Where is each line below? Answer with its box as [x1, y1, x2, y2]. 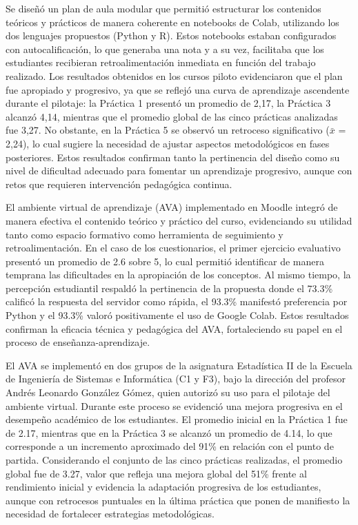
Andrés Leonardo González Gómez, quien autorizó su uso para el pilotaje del [6, 385, 330, 400]
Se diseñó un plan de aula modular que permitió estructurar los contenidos [6, 1, 321, 15]
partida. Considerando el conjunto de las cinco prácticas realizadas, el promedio [6, 453, 343, 466]
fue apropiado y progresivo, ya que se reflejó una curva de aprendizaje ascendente [6, 82, 350, 96]
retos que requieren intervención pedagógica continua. [6, 176, 232, 191]
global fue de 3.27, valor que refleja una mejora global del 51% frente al [6, 466, 307, 480]
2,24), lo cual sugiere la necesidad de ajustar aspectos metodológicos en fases [6, 136, 330, 150]
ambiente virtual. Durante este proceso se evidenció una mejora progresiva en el [6, 398, 343, 413]
